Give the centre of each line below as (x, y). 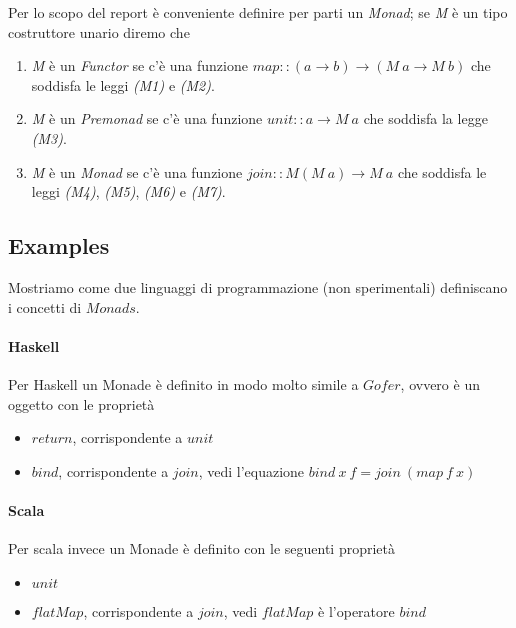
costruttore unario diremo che (99, 31)
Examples (59, 245)
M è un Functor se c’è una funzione (139, 65)
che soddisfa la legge (425, 118)
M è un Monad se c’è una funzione (137, 171)
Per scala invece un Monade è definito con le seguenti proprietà (202, 548)
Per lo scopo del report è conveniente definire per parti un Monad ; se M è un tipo (258, 12)
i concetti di (45, 306)
